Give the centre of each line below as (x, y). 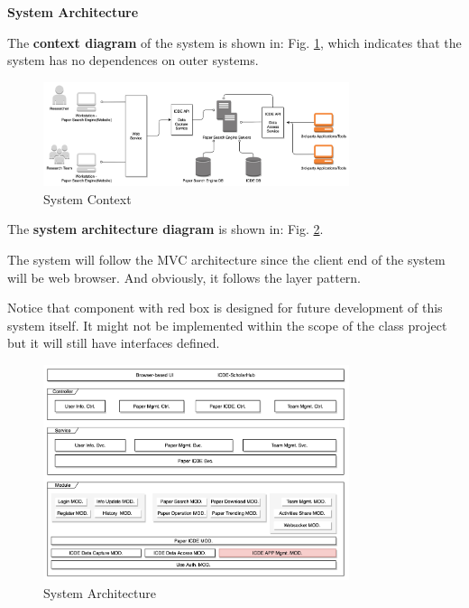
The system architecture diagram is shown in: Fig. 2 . (166, 229)
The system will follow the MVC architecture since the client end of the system (226, 259)
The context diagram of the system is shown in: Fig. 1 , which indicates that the (234, 42)
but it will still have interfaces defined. (114, 343)
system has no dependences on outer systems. (133, 60)
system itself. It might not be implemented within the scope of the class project (227, 325)
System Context (87, 198)
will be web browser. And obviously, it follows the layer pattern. (184, 277)
